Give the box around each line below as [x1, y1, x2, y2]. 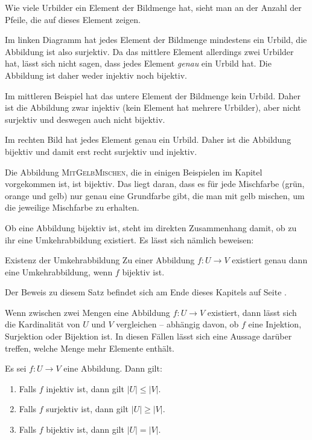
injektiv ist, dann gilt [46, 382, 124, 395]
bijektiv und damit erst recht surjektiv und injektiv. [5, 145, 197, 157]
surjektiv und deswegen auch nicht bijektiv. [5, 113, 165, 125]
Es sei [5, 362, 27, 375]
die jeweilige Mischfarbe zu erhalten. [5, 201, 139, 214]
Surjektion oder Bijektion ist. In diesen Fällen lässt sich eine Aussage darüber [5, 330, 292, 343]
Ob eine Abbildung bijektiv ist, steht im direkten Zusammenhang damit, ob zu [5, 221, 297, 234]
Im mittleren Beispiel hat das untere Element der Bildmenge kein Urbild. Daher [5, 89, 301, 102]
